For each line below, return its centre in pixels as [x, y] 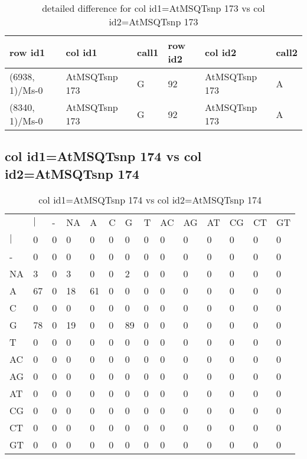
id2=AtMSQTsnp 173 [153, 22]
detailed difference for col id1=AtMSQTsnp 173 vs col [153, 8]
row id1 [27, 52]
